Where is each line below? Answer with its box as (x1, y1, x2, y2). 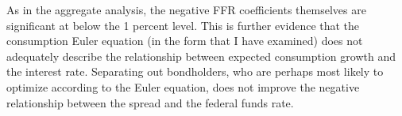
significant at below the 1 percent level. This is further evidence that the (6, 17, 360, 33)
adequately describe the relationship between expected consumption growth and (6, 47, 396, 64)
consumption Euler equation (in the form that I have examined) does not (6, 32, 363, 49)
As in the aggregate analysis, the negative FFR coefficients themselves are (6, 2, 366, 17)
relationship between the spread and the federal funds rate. (6, 94, 294, 110)
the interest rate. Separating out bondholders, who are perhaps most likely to (6, 63, 384, 80)
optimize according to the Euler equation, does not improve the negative (6, 78, 360, 95)
